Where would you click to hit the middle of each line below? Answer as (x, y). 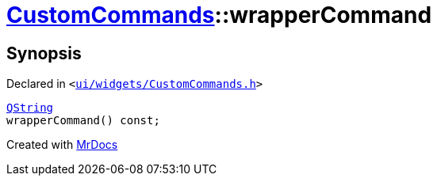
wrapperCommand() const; (83, 121)
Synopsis (44, 53)
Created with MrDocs (62, 145)
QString (30, 108)
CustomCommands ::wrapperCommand (219, 15)
